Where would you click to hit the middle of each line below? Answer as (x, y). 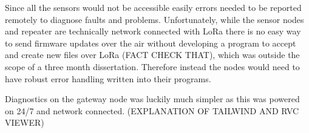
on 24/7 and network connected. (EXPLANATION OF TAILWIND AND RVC (152, 110)
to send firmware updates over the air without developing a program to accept (151, 43)
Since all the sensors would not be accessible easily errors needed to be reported (153, 7)
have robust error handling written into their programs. (108, 78)
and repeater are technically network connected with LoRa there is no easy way (153, 31)
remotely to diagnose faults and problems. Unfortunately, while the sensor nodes (154, 19)
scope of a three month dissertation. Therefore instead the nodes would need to (152, 66)
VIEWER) (25, 122)
